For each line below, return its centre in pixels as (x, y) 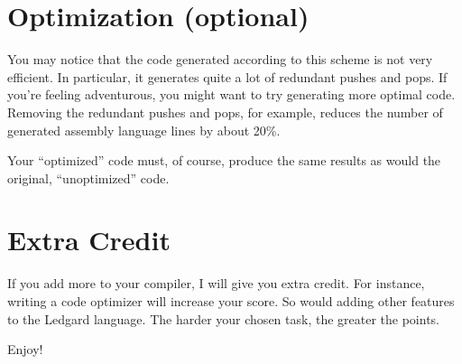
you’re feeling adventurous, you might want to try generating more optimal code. (231, 94)
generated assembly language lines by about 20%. (144, 130)
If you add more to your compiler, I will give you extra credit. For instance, (216, 283)
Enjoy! (25, 349)
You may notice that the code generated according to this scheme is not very (220, 59)
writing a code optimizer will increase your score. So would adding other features (231, 301)
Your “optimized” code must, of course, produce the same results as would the (224, 160)
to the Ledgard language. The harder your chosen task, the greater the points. (223, 318)
